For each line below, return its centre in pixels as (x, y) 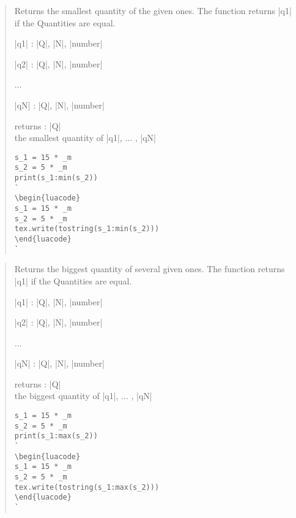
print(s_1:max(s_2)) (56, 436)
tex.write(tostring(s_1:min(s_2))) (87, 229)
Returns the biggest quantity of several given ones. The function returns (150, 269)
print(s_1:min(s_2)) (56, 178)
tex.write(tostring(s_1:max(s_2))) (87, 487)
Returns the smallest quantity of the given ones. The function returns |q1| (153, 10)
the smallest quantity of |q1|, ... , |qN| (85, 138)
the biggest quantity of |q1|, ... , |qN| (83, 396)
